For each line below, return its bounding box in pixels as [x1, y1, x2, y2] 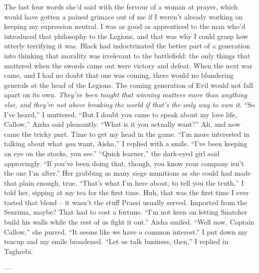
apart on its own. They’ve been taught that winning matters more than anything [4, 89, 248, 100]
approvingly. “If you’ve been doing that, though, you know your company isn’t [4, 158, 244, 168]
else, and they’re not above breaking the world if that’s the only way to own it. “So [4, 99, 255, 109]
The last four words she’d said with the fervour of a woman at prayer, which [4, 1, 238, 11]
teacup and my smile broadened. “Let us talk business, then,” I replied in [4, 236, 229, 247]
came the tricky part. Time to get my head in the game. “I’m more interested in [4, 128, 250, 139]
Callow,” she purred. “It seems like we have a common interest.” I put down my [4, 226, 248, 237]
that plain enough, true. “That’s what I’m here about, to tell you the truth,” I [4, 177, 244, 188]
